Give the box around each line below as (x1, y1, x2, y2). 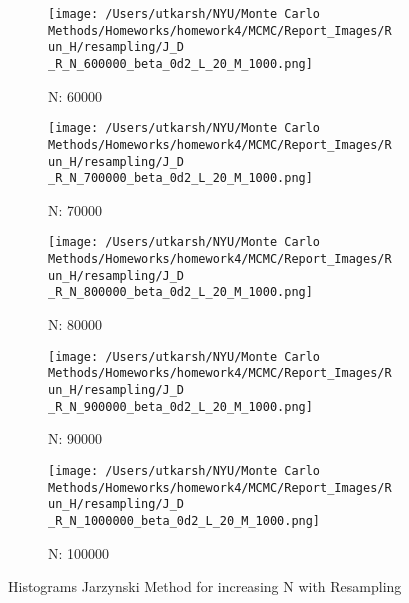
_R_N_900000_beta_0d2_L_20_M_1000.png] (48, 399, 313, 414)
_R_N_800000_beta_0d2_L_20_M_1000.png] (48, 285, 313, 300)
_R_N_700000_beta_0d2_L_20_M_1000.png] (48, 171, 313, 186)
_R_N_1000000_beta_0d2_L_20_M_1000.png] (48, 513, 321, 528)
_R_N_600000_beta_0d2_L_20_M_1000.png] (48, 56, 313, 71)
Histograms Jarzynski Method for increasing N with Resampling (8, 576, 402, 597)
